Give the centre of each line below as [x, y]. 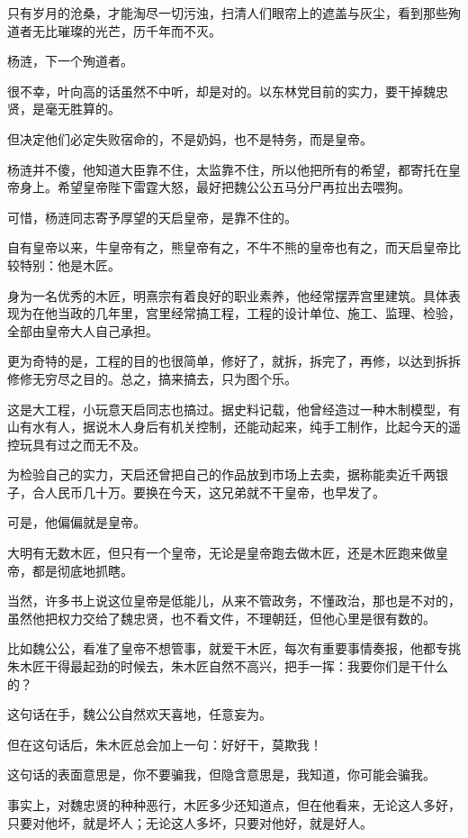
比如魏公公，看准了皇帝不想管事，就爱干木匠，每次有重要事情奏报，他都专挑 [234, 648]
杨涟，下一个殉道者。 [70, 61]
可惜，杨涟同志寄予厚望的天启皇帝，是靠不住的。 [152, 217]
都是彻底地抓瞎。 [82, 570]
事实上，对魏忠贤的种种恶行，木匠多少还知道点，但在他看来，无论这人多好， [234, 805]
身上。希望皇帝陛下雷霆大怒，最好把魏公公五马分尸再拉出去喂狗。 [215, 187]
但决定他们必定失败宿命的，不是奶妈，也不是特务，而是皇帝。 [190, 138]
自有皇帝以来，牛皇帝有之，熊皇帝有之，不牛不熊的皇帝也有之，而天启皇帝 [228, 247]
